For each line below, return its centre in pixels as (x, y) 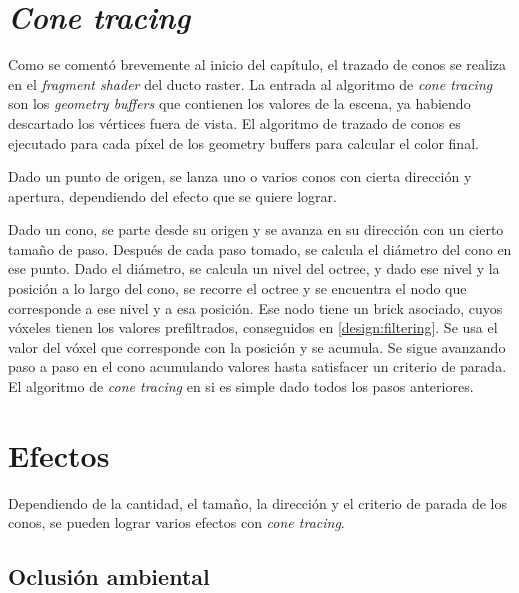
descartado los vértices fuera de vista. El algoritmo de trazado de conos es (234, 122)
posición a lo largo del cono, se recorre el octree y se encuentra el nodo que (237, 288)
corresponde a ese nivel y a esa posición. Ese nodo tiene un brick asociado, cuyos (255, 307)
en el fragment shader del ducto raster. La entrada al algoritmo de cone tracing (250, 83)
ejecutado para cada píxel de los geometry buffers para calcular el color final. (243, 142)
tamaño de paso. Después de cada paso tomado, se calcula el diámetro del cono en (260, 248)
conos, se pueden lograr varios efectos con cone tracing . (176, 522)
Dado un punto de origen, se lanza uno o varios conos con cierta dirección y (240, 176)
